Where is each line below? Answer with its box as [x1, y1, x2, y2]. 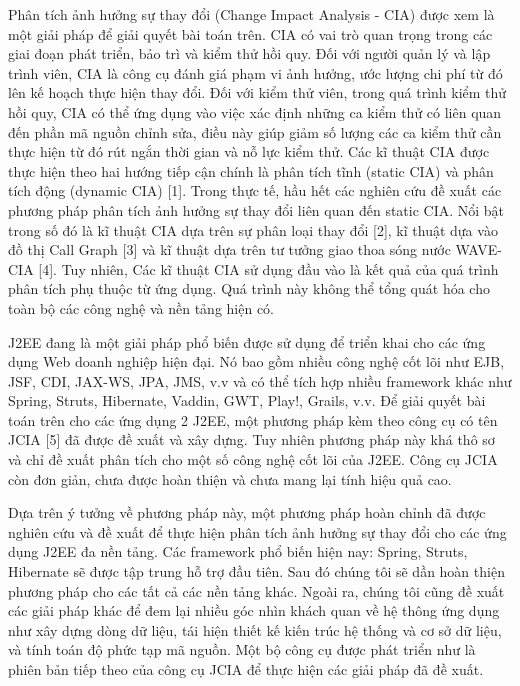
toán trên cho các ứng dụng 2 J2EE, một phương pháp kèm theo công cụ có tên [8, 409, 498, 430]
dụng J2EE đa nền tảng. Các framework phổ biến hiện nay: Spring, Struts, [8, 541, 468, 562]
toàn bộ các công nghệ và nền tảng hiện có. [8, 297, 274, 318]
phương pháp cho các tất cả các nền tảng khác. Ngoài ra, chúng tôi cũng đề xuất [8, 580, 505, 601]
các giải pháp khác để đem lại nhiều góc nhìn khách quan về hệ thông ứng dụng [8, 600, 500, 621]
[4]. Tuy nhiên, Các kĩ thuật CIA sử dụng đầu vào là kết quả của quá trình [38, 258, 499, 279]
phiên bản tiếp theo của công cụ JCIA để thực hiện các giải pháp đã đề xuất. [8, 659, 484, 679]
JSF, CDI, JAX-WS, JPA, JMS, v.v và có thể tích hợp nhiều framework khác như [8, 370, 512, 391]
